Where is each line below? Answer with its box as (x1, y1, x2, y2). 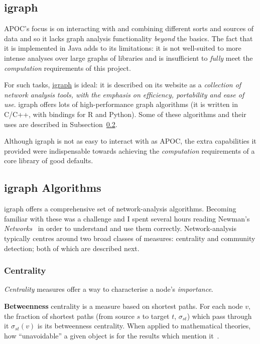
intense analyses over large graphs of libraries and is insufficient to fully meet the (4, 52, 253, 63)
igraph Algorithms (4, 180, 101, 195)
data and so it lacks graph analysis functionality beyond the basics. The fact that (4, 33, 253, 43)
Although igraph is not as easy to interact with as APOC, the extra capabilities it (4, 136, 256, 146)
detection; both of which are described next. (4, 243, 140, 253)
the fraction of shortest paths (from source (4, 310, 135, 321)
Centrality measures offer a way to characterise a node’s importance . (4, 284, 213, 294)
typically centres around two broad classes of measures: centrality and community (4, 233, 255, 243)
